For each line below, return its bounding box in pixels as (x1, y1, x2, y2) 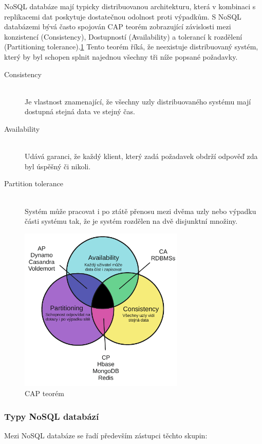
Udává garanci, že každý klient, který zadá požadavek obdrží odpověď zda (25, 151, 258, 162)
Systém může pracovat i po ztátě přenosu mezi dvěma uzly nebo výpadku (25, 205, 256, 216)
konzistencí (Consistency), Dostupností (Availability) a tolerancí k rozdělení (4, 31, 242, 42)
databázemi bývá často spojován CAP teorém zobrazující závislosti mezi (4, 21, 231, 32)
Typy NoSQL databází (4, 410, 99, 422)
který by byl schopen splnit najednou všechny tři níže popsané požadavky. (4, 51, 238, 62)
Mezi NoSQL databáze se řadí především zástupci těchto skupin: (4, 430, 208, 440)
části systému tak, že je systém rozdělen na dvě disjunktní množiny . (25, 216, 238, 226)
